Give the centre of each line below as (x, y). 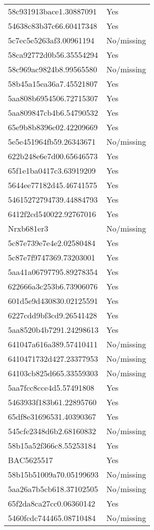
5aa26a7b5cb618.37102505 (53, 489)
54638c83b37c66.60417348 (53, 26)
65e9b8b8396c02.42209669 (53, 127)
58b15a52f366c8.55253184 (52, 445)
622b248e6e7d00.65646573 (53, 156)
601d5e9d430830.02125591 (53, 301)
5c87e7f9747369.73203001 (52, 257)
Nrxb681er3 (28, 228)
